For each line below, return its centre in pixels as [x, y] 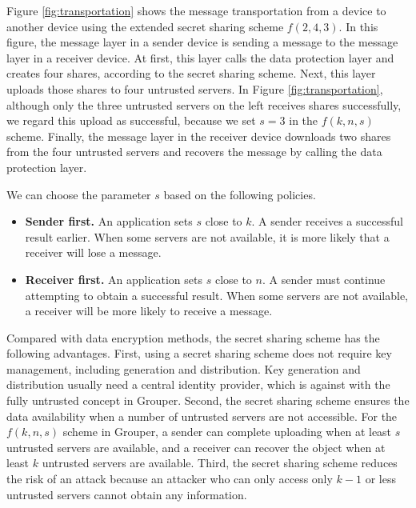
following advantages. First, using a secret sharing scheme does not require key [199, 353]
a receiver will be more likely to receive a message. [149, 311]
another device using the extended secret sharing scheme [145, 26]
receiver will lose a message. [93, 252]
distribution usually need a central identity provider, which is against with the [198, 384]
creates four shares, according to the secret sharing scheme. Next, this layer [191, 73]
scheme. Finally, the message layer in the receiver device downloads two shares [199, 136]
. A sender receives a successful [327, 221]
